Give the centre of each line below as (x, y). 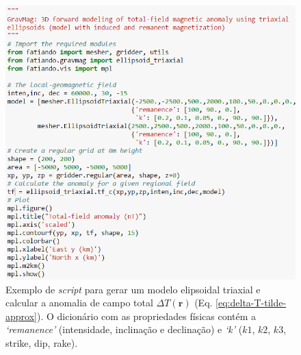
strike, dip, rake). (42, 343)
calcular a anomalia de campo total (79, 303)
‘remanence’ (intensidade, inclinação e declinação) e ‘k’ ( (124, 329)
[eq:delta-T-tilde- (251, 303)
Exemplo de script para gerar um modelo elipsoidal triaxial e (133, 289)
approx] (21, 316)
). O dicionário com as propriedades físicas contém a (146, 316)
